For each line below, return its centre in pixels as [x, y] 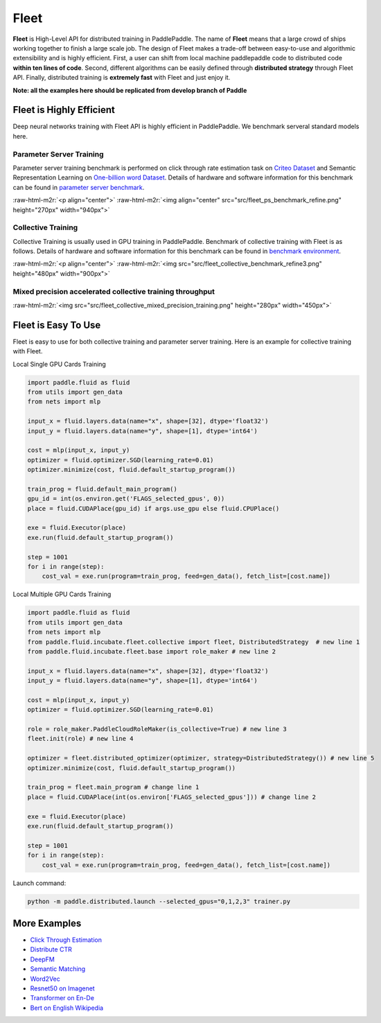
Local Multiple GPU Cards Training [62, 594]
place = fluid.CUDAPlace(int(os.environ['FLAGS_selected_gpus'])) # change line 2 [172, 797]
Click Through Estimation [66, 940]
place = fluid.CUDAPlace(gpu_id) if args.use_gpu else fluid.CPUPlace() [153, 508]
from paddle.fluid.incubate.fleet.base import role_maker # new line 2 [152, 651]
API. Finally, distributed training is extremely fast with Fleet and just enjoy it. [122, 78]
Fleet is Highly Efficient [64, 110]
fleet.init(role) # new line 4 [81, 739]
